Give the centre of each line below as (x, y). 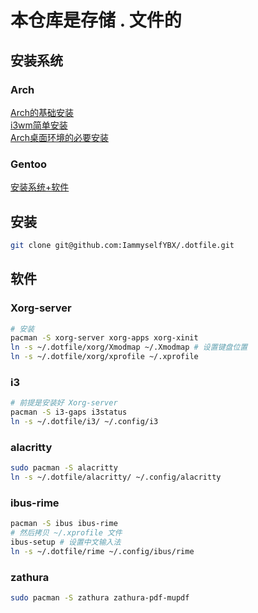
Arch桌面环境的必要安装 (59, 137)
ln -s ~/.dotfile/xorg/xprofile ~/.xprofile (104, 357)
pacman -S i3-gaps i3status (69, 412)
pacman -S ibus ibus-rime (64, 524)
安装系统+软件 (40, 187)
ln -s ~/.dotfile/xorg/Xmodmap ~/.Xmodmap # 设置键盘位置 (129, 347)
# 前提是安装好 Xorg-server (64, 403)
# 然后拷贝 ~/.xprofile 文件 (66, 533)
